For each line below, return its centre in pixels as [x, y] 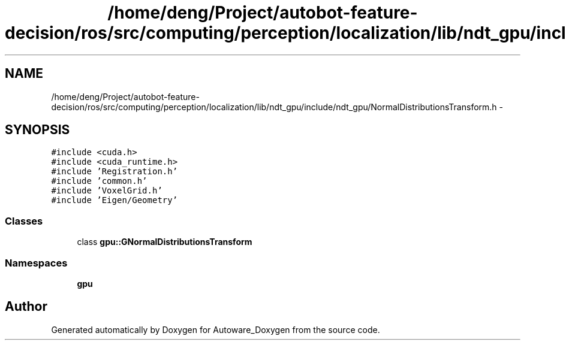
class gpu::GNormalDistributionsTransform [165, 242]
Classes [24, 221]
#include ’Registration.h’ [115, 172]
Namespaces [36, 263]
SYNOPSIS [37, 130]
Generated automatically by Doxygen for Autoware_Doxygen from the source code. [216, 329]
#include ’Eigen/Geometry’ [115, 200]
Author [26, 307]
